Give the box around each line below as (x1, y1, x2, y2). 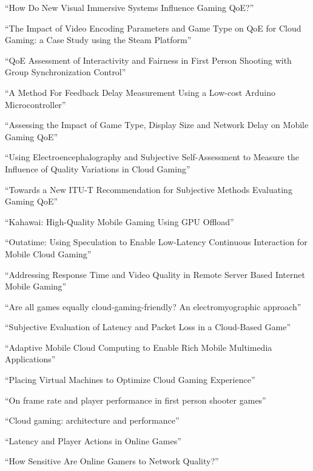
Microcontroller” (5, 98, 66, 110)
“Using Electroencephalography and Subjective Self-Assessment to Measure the (5, 151, 299, 163)
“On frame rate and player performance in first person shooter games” (5, 393, 266, 406)
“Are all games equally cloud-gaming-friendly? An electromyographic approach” (5, 300, 301, 313)
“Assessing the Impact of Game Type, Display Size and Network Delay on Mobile (5, 118, 309, 131)
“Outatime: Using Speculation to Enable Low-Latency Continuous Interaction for (5, 235, 308, 248)
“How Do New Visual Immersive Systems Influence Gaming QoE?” (5, 1, 254, 13)
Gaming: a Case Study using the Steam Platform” (5, 33, 192, 46)
